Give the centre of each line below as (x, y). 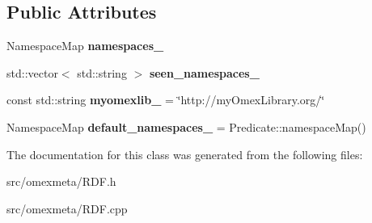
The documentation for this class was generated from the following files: (185, 154)
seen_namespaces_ (204, 72)
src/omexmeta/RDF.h (61, 181)
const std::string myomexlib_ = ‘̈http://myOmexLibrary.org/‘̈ (166, 100)
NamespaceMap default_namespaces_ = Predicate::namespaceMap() (186, 126)
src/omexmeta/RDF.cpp (67, 208)
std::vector (32, 72)
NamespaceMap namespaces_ (85, 46)
